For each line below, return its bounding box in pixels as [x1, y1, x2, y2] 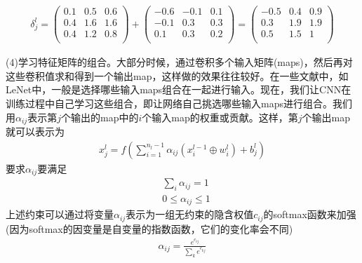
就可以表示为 [6, 124, 65, 139]
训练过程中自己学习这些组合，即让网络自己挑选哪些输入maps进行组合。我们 [6, 96, 352, 110]
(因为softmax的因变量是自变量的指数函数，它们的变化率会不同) [6, 221, 293, 236]
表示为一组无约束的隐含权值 [126, 207, 254, 222]
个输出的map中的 [60, 109, 139, 124]
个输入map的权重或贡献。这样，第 [142, 109, 298, 124]
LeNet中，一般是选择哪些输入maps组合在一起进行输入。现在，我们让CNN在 [6, 82, 351, 97]
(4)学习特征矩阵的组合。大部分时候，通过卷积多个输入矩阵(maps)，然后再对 [6, 55, 353, 69]
